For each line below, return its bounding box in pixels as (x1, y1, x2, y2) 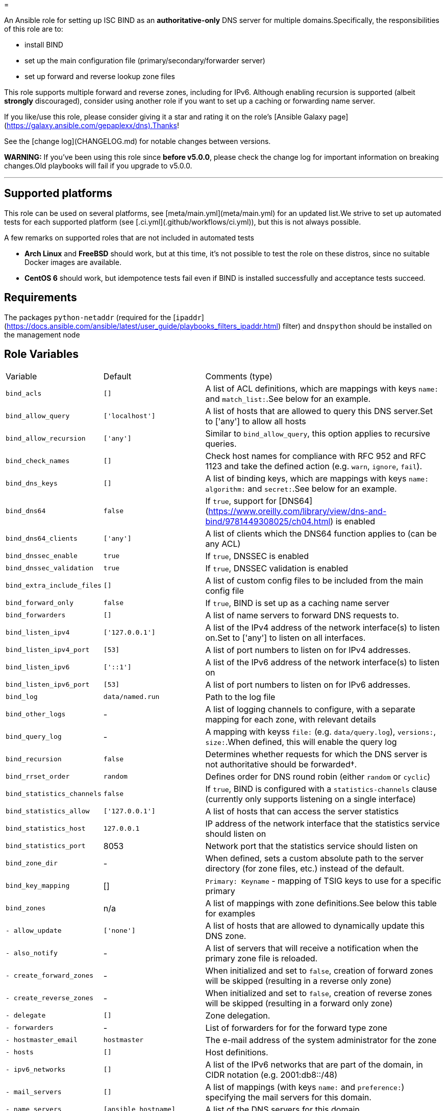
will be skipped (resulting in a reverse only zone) (205, 975, 392, 986)
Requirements (4, 291, 77, 304)
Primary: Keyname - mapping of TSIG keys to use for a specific (205, 875, 441, 886)
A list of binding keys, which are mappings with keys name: (205, 473, 429, 484)
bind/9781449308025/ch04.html (205, 516, 331, 526)
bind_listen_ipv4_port (6, 646, 90, 654)
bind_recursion (6, 755, 62, 763)
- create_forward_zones (6, 972, 94, 980)
